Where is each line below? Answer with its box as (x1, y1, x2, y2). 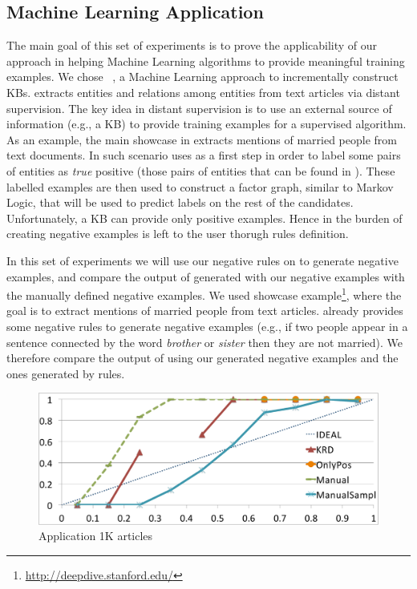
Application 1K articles (38, 527, 153, 544)
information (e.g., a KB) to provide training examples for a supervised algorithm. (6, 115, 407, 132)
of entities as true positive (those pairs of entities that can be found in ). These (6, 162, 395, 179)
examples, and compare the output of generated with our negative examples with (6, 268, 405, 284)
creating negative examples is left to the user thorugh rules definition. (6, 225, 349, 242)
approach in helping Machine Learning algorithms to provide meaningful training (6, 52, 405, 69)
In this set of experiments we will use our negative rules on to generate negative (6, 252, 399, 268)
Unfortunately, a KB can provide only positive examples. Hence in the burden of (6, 209, 403, 226)
